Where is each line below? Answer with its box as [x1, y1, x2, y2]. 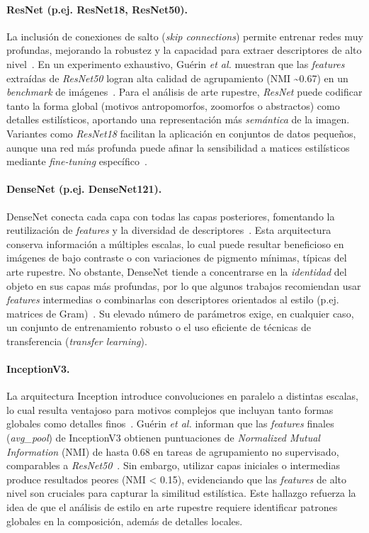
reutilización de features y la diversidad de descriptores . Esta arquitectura [6, 223, 331, 237]
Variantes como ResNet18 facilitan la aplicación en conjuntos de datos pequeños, [6, 125, 356, 140]
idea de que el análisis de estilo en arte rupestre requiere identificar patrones [6, 500, 338, 515]
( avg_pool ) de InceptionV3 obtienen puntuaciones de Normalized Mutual [6, 430, 320, 445]
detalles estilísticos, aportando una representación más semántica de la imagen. [6, 112, 350, 127]
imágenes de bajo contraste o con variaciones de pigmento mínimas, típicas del [6, 250, 347, 265]
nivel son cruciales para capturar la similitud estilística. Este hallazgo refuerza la [6, 486, 356, 500]
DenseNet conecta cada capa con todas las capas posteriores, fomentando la [6, 208, 335, 223]
